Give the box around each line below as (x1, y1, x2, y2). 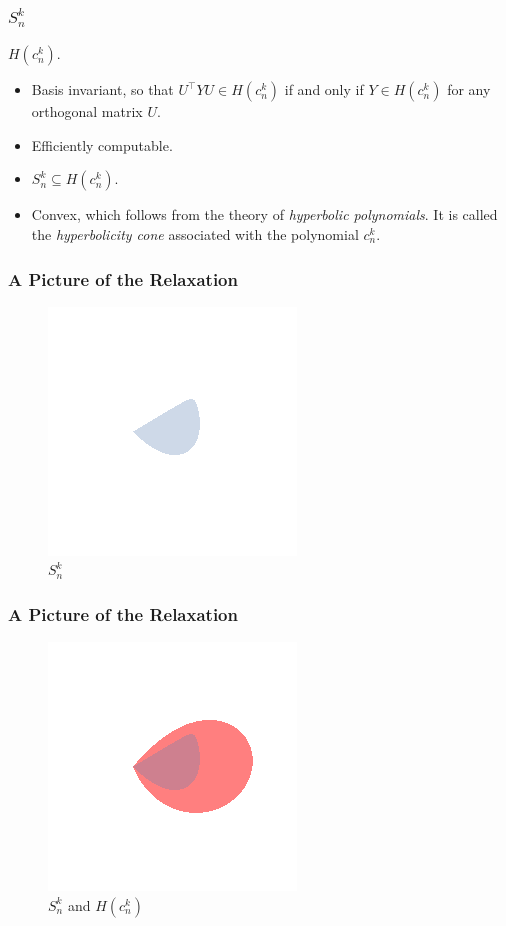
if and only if (284, 79, 364, 100)
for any (447, 79, 491, 100)
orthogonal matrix (31, 101, 143, 122)
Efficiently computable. (31, 134, 173, 155)
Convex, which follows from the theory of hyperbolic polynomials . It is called (31, 204, 498, 225)
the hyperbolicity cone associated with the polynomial (31, 224, 359, 244)
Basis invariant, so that (31, 79, 174, 100)
